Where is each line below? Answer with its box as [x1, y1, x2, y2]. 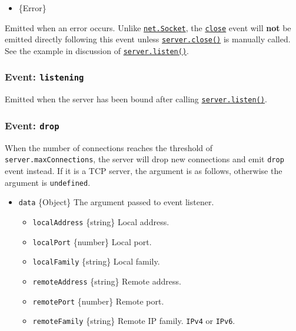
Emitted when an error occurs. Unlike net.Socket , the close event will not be [5, 21, 291, 34]
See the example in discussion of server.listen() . [5, 44, 189, 56]
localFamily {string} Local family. [32, 255, 160, 268]
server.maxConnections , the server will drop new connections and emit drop [5, 153, 284, 165]
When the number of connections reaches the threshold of [5, 141, 213, 153]
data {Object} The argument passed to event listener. [18, 196, 214, 208]
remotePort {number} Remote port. [32, 295, 164, 307]
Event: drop [5, 118, 59, 132]
